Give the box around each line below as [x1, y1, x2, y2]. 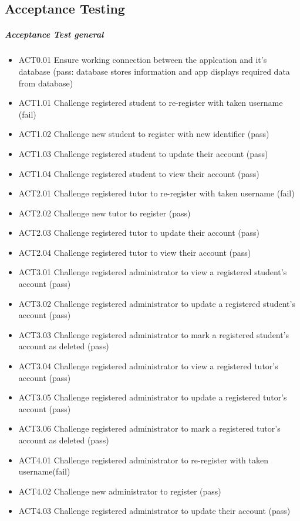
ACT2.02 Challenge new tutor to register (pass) [18, 206, 191, 219]
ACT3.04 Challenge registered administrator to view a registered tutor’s [18, 360, 278, 372]
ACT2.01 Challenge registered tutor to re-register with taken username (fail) [18, 187, 295, 199]
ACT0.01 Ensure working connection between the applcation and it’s [18, 54, 267, 66]
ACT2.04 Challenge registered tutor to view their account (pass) [18, 246, 251, 258]
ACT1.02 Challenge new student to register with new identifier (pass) [18, 128, 269, 140]
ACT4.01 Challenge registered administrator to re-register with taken [18, 453, 268, 466]
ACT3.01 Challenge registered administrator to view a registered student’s [18, 266, 287, 278]
